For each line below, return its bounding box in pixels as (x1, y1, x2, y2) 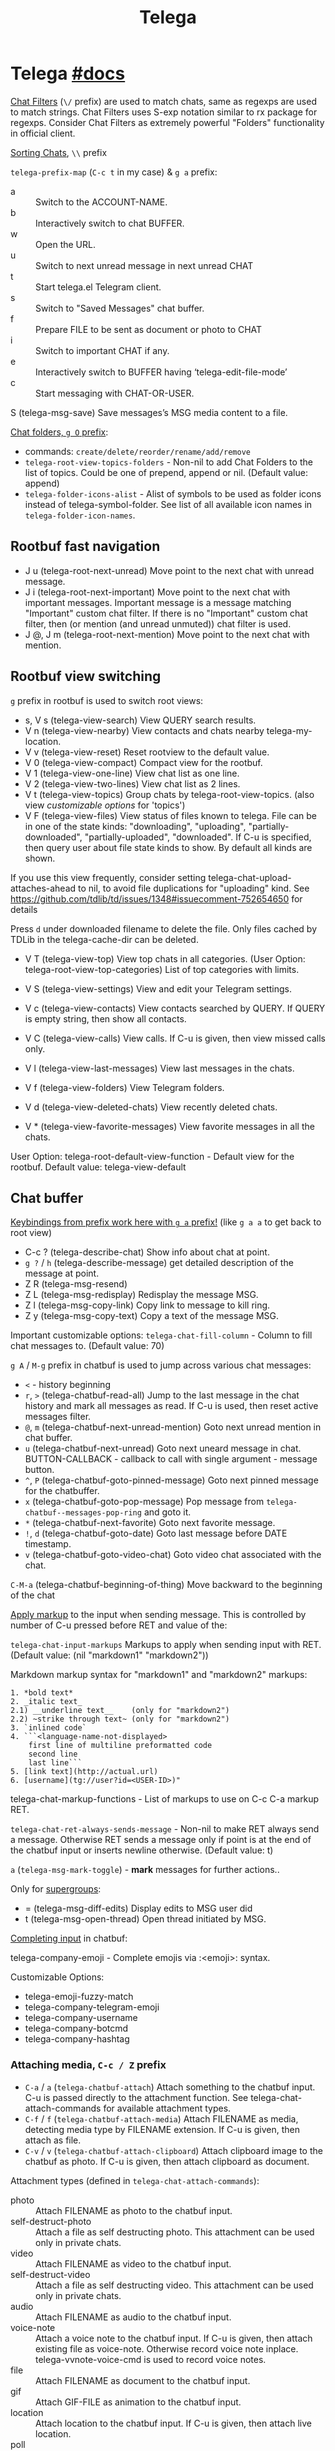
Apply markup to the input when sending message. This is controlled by (10, 1609, 307, 1621)
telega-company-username (24, 2012, 138, 2024)
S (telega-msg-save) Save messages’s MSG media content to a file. (10, 406, 288, 418)
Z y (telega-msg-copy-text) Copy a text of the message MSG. (24, 1310, 280, 1322)
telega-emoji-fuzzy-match (24, 1991, 134, 2003)
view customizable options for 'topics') (24, 799, 186, 811)
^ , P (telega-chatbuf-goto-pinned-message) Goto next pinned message (24, 1474, 319, 1486)
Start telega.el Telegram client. (35, 281, 162, 293)
